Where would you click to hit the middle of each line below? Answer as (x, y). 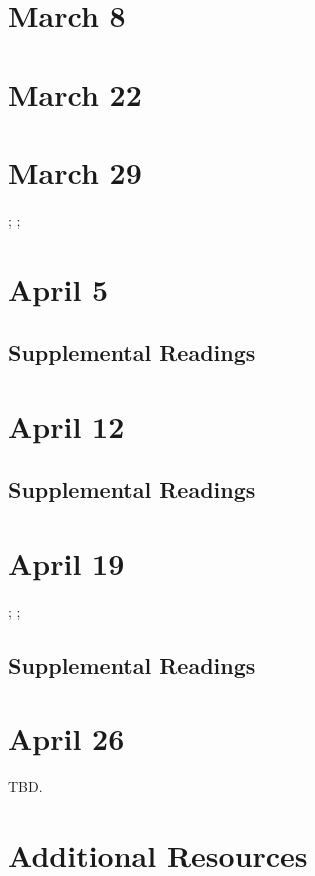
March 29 (75, 171)
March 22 (75, 93)
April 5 (58, 288)
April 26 (66, 738)
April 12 (66, 425)
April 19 (66, 562)
